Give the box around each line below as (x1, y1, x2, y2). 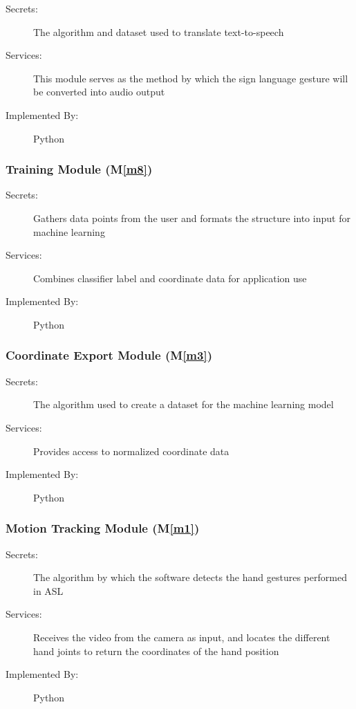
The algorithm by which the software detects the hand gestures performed (33, 570, 347, 584)
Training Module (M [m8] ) (6, 160, 153, 178)
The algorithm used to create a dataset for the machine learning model (33, 397, 334, 412)
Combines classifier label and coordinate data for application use (33, 270, 307, 285)
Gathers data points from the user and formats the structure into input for (33, 210, 350, 225)
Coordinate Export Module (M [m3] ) (6, 347, 213, 364)
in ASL (33, 583, 64, 598)
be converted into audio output (33, 84, 165, 99)
